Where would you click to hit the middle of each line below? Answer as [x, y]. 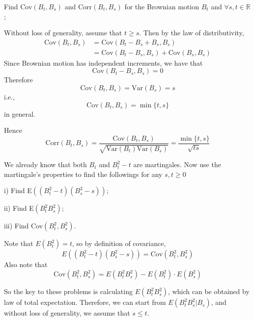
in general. [20, 113]
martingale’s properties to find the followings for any [83, 174]
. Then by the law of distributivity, [192, 33]
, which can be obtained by [209, 291]
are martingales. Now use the [177, 164]
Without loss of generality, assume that [63, 33]
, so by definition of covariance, [119, 243]
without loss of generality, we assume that [67, 313]
